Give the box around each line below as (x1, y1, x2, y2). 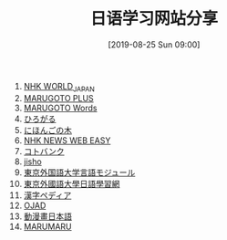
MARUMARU (23, 221, 72, 232)
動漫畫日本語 (23, 211, 72, 222)
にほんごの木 (23, 124, 72, 135)
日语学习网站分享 (89, 8, 218, 29)
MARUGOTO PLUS (23, 92, 94, 103)
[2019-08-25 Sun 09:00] (108, 38, 201, 50)
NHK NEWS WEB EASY (23, 134, 111, 146)
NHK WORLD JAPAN (23, 80, 95, 94)
